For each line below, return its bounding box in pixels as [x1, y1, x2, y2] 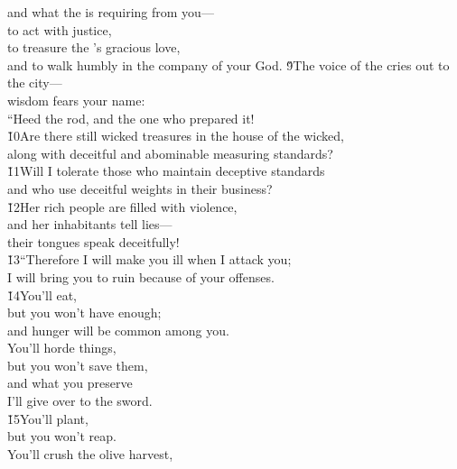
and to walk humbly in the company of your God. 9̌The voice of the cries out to [7, 55, 450, 74]
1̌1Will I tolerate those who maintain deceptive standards [7, 161, 325, 180]
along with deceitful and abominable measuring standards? [7, 143, 333, 162]
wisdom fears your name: [7, 90, 145, 109]
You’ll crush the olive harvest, [7, 444, 173, 463]
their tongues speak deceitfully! [7, 232, 180, 251]
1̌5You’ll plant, [7, 409, 89, 428]
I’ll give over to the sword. [7, 391, 153, 410]
